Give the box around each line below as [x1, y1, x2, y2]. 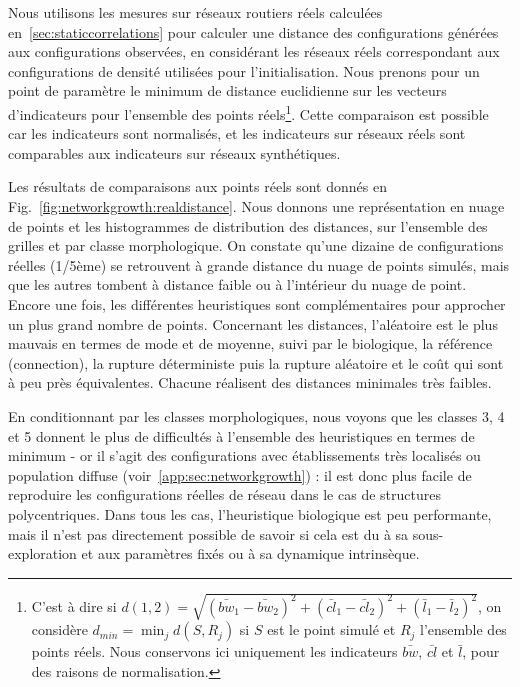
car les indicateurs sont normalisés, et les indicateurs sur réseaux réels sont [8, 123, 466, 144]
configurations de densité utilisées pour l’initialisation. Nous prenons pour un [8, 60, 480, 81]
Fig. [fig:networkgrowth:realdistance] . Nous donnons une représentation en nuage [8, 196, 505, 216]
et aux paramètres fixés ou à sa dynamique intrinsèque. [81, 543, 420, 564]
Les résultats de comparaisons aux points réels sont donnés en [8, 176, 387, 197]
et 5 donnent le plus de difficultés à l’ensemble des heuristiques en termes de [8, 425, 475, 446]
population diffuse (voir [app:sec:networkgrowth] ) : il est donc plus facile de [8, 464, 472, 485]
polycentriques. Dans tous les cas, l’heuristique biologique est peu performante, [8, 503, 492, 524]
